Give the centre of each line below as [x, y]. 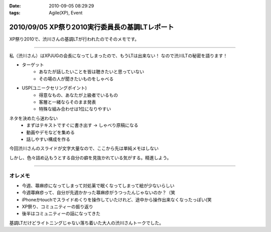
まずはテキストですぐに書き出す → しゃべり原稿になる [82, 125]
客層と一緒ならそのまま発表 [67, 102]
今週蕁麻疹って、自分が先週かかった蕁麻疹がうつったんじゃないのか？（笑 [99, 192]
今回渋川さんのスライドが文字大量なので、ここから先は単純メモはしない [84, 148]
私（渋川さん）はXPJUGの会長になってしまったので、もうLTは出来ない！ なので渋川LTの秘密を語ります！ [118, 56]
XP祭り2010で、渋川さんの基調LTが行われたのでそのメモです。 [74, 39]
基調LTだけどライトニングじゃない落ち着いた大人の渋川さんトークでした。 [87, 222]
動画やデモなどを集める [50, 132]
